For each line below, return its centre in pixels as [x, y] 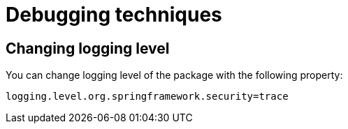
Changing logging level [88, 48]
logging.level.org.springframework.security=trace [147, 97]
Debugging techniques [114, 15]
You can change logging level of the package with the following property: [174, 75]
